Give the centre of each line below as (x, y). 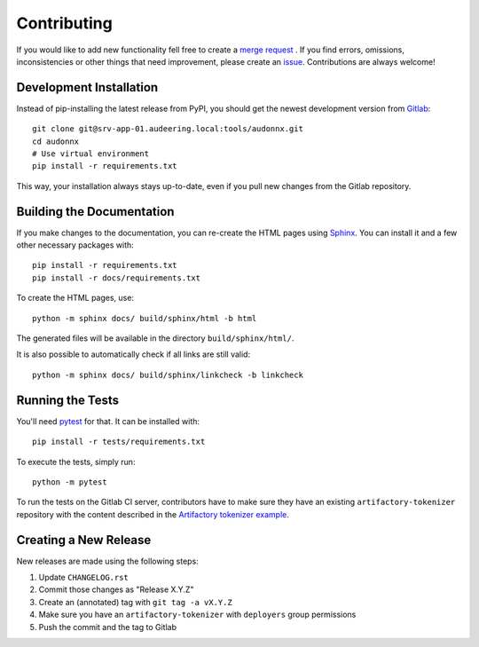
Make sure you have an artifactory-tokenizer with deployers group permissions (197, 615)
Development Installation (87, 87)
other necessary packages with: (75, 245)
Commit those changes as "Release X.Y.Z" (116, 589)
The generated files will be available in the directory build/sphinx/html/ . (155, 338)
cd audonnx (56, 141)
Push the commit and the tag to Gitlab (108, 627)
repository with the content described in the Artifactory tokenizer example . (153, 514)
